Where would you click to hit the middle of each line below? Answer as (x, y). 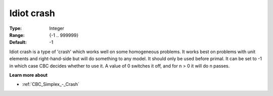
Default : (18, 42)
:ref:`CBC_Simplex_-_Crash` (51, 84)
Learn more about (29, 75)
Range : (17, 35)
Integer (57, 28)
